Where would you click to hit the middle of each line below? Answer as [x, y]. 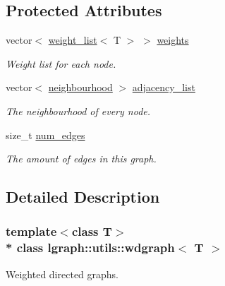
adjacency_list [164, 87]
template [31, 231]
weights [173, 40]
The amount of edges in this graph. [81, 159]
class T [92, 231]
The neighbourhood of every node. [78, 111]
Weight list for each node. [61, 63]
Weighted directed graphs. [62, 274]
